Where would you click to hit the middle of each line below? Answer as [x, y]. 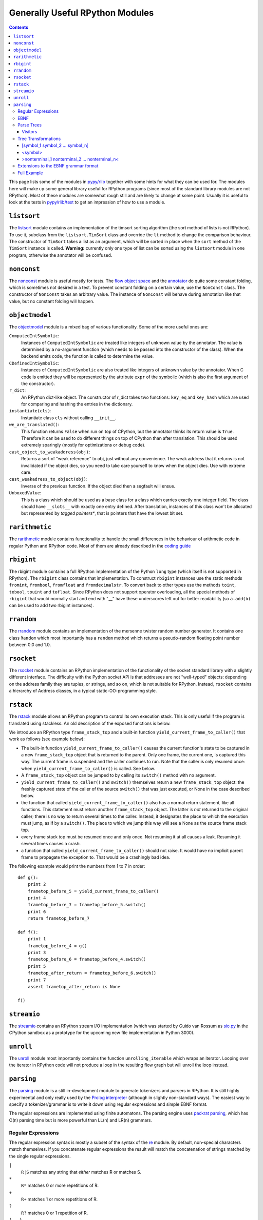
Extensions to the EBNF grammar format [58, 166]
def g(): [28, 877]
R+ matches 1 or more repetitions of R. [59, 1199]
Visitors [30, 132]
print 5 [37, 966]
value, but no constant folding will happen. [52, 301]
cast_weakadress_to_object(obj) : [48, 479]
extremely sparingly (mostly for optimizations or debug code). [83, 445]
